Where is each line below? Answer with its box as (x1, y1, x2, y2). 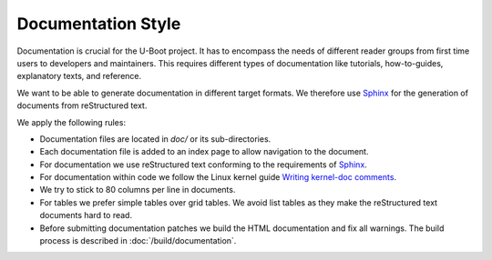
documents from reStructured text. (16, 100, 148, 111)
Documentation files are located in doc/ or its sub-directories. (39, 133, 272, 145)
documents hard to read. (39, 210, 132, 221)
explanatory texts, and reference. (16, 71, 142, 82)
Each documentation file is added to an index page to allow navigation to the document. (39, 146, 369, 157)
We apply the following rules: (16, 116, 127, 127)
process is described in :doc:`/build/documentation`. (39, 235, 237, 246)
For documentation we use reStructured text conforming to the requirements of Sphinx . (39, 159, 368, 170)
